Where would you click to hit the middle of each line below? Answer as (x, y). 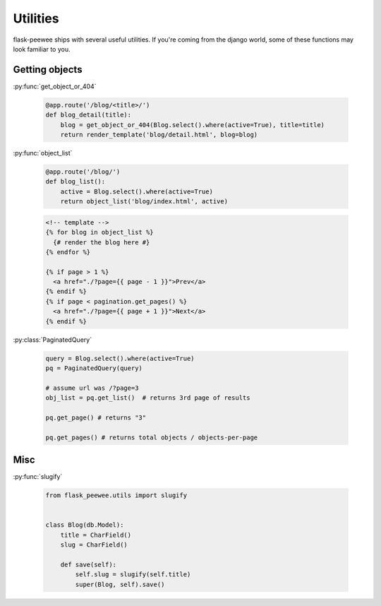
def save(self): (88, 564)
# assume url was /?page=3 (92, 388)
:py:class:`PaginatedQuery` (52, 340)
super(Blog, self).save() (120, 584)
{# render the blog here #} (102, 242)
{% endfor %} (68, 252)
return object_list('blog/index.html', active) (144, 202)
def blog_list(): (75, 182)
